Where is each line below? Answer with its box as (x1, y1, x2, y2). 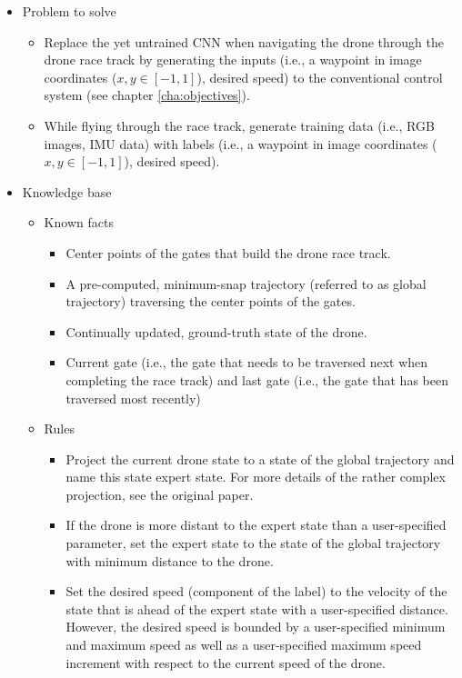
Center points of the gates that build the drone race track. (65, 243, 391, 262)
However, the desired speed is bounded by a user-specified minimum (65, 617, 446, 636)
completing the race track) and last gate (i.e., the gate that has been (65, 370, 448, 389)
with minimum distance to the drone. (65, 551, 274, 570)
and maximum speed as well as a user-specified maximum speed (65, 635, 422, 654)
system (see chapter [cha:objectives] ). (44, 85, 250, 105)
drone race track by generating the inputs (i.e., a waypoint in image (44, 50, 422, 69)
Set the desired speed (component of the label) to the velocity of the (65, 582, 447, 601)
